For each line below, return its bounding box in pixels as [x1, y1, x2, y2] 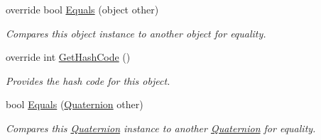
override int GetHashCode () [6, 49, 131, 64]
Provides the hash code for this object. [6, 73, 170, 88]
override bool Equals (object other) [6, 2, 159, 16]
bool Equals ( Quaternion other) [6, 97, 143, 112]
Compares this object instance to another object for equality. [6, 25, 266, 40]
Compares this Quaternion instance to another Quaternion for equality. [6, 120, 316, 135]
